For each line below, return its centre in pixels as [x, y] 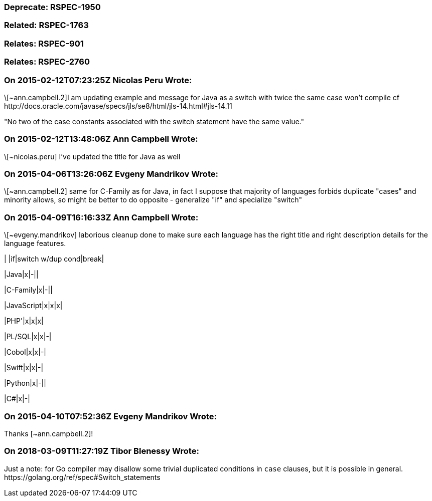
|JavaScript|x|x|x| [33, 306]
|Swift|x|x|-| [24, 368]
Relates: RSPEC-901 [44, 43]
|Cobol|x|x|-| [25, 352]
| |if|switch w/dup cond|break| [54, 259]
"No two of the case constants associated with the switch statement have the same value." [154, 121]
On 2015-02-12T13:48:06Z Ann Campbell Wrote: [101, 139]
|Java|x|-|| [21, 275]
